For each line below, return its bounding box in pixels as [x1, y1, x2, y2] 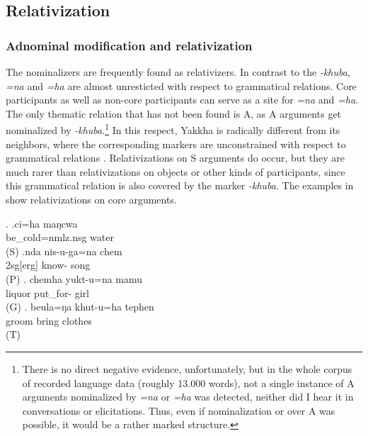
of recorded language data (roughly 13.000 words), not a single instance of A [22, 375, 355, 390]
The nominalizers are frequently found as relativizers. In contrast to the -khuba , [6, 65, 350, 79]
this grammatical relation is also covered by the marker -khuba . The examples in [6, 178, 354, 193]
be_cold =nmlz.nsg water [6, 230, 114, 245]
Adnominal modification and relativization [6, 36, 253, 54]
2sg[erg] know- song [6, 257, 91, 272]
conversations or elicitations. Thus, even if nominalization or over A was [22, 403, 335, 418]
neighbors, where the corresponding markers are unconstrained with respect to [6, 136, 346, 151]
